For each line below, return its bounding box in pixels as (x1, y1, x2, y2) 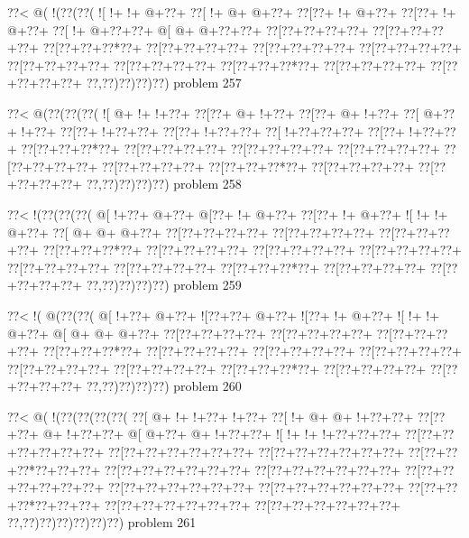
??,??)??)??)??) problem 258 (86, 174, 242, 193)
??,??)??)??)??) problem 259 (86, 275, 242, 294)
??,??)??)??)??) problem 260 (86, 376, 242, 395)
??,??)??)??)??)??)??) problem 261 (7, 513, 197, 532)
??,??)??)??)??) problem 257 (86, 73, 242, 92)
